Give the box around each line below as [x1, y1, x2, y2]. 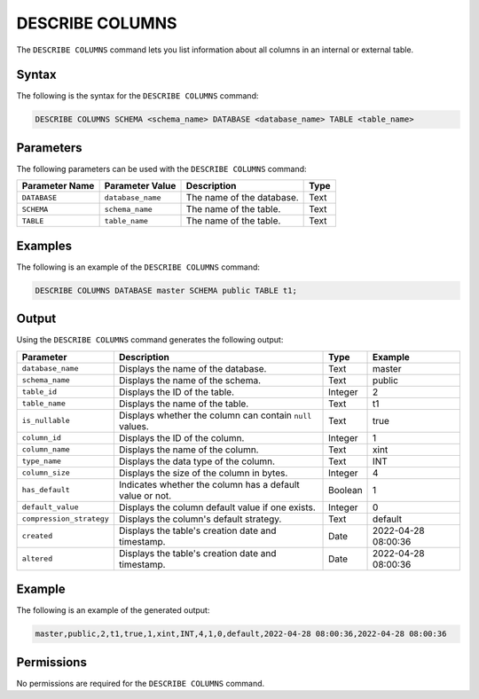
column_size [21, 468, 70, 478]
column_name [21, 444, 70, 454]
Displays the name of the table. [118, 397, 249, 410]
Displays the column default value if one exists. [118, 501, 317, 514]
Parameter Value [104, 180, 177, 192]
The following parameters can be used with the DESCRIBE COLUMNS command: [16, 163, 307, 174]
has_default [21, 485, 70, 495]
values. [118, 420, 150, 432]
